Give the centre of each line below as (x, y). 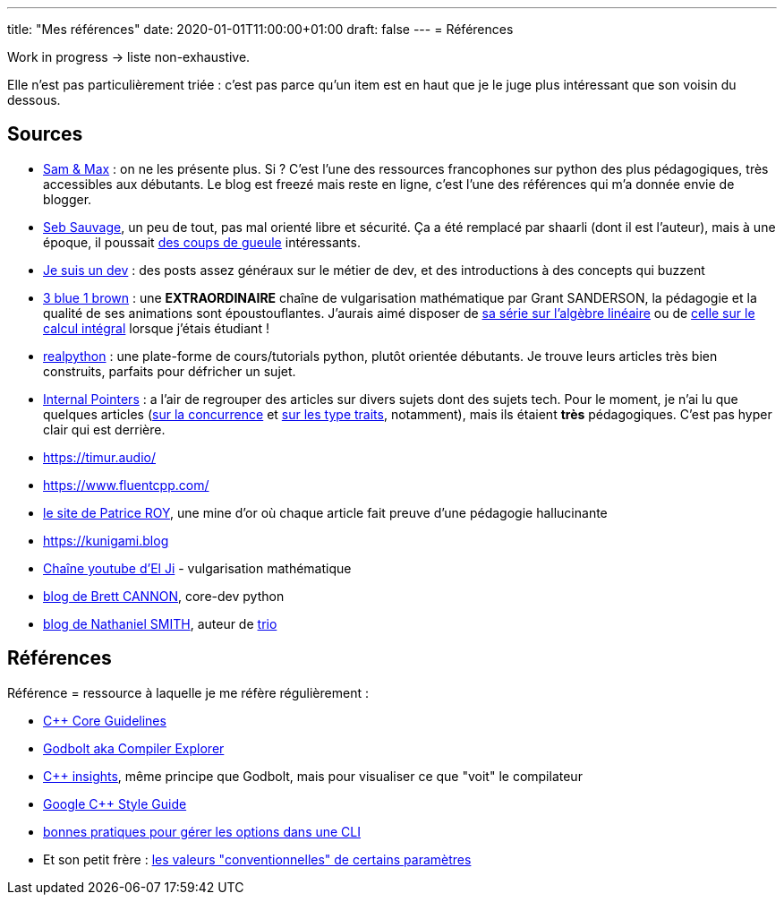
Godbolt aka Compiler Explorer (134, 748)
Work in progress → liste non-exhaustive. (129, 57)
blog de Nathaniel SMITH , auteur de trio (160, 623)
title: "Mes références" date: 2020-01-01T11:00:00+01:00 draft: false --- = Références (260, 29)
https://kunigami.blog (106, 540)
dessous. (34, 100)
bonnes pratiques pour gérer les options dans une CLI (202, 831)
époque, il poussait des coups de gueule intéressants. (202, 242)
